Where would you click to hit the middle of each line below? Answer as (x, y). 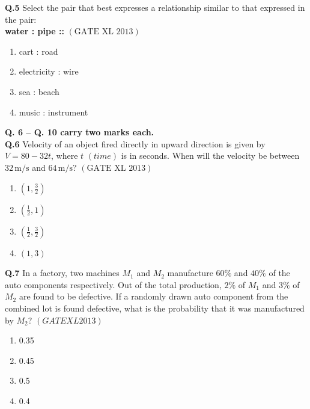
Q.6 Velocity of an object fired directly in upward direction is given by (135, 143)
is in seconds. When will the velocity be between (210, 155)
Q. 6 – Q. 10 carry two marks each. (80, 132)
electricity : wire (49, 71)
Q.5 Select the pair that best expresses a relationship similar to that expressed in (155, 7)
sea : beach (39, 91)
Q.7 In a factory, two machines (62, 273)
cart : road (38, 51)
